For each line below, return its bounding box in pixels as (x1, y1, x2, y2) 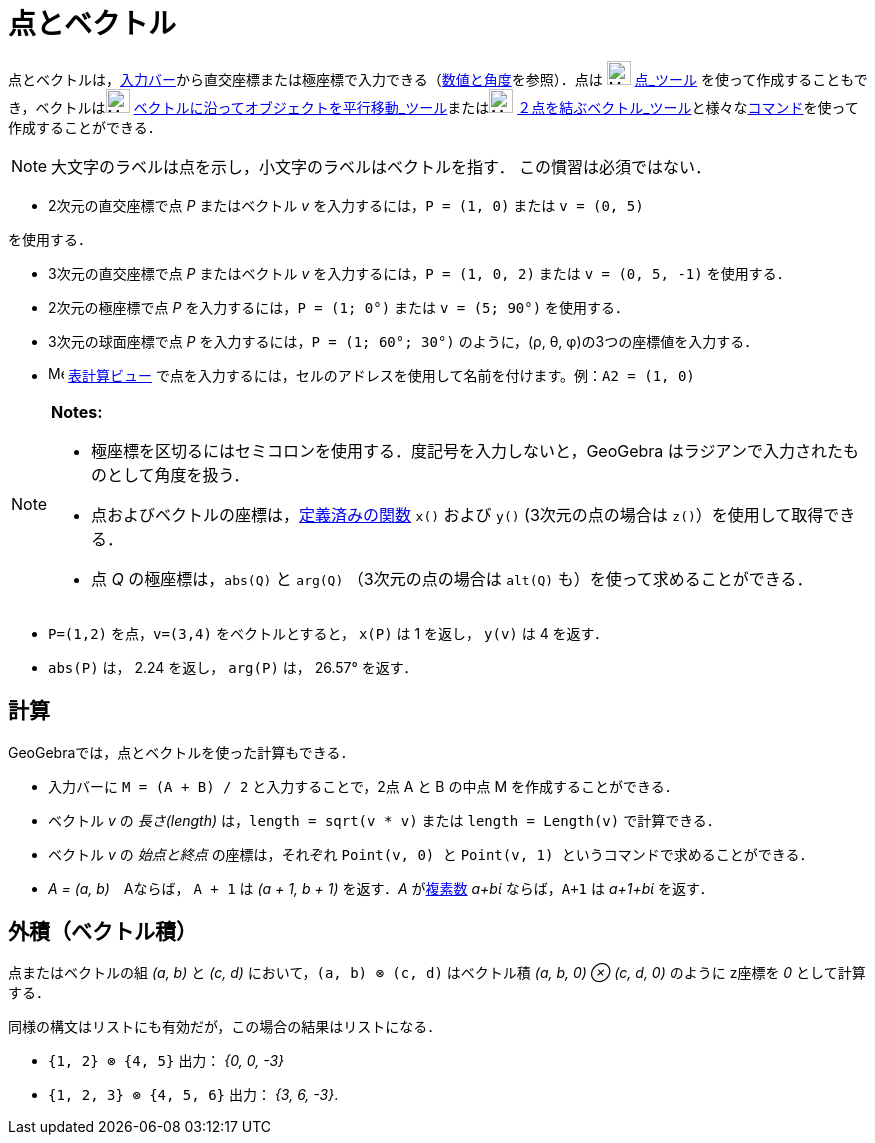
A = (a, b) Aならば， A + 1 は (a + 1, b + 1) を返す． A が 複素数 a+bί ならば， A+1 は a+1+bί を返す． (48, 879, 714, 897)
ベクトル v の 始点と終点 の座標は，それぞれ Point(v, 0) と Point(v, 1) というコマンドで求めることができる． (48, 845, 814, 863)
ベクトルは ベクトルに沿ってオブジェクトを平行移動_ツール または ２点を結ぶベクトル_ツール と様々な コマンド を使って (35, 98, 859, 116)
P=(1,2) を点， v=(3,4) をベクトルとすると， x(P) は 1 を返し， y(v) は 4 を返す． (48, 624, 609, 642)
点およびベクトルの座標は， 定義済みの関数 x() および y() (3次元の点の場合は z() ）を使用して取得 (91, 504, 824, 525)
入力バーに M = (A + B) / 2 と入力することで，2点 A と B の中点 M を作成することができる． (48, 777, 679, 795)
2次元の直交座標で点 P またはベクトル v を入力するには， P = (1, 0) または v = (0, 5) (48, 196, 644, 214)
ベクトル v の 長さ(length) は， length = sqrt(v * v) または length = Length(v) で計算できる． (48, 811, 721, 829)
